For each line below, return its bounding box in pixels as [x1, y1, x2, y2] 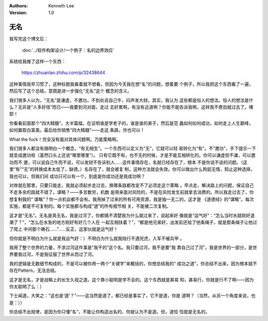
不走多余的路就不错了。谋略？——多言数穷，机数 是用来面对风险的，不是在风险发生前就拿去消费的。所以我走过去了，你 [9, 189, 254, 195]
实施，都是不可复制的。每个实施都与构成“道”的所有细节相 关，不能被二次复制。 [9, 203, 171, 209]
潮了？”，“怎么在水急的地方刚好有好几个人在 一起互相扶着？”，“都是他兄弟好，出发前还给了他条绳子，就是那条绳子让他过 [9, 219, 258, 225]
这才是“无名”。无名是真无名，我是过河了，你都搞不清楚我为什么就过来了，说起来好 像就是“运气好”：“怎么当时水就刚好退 [9, 212, 255, 218]
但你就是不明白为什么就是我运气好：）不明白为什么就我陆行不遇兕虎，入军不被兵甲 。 [9, 235, 185, 241]
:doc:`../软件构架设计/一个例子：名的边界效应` [21, 47, 115, 53]
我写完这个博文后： [9, 36, 49, 42]
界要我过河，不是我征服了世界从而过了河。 [9, 251, 96, 257]
